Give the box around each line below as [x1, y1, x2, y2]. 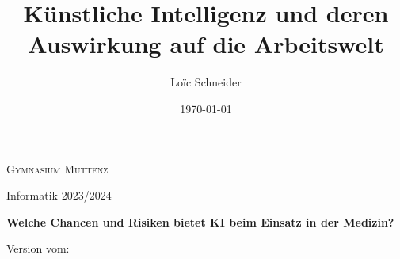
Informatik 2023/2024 [6, 187, 112, 204]
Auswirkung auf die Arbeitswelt [28, 28, 384, 60]
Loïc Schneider [170, 74, 242, 90]
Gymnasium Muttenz [6, 160, 109, 177]
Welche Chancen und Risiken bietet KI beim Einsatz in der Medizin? [6, 213, 394, 230]
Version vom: [6, 240, 70, 257]
